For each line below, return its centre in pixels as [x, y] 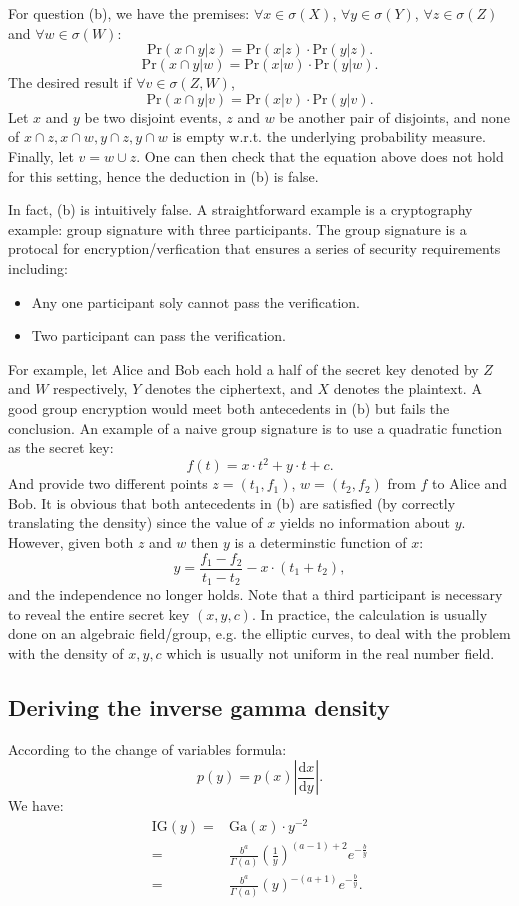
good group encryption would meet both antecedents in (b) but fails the [229, 407]
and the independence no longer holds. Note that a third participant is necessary [255, 594]
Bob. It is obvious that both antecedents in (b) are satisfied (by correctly [232, 502]
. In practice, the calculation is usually [369, 613]
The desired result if [70, 82]
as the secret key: [61, 447]
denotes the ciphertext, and [228, 388]
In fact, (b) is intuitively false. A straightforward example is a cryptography [240, 209]
